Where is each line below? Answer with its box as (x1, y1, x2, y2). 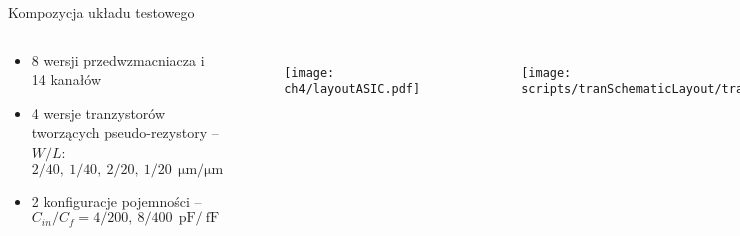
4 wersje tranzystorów (31, 102, 166, 123)
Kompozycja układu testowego (8, 2, 195, 22)
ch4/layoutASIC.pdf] (284, 82, 421, 97)
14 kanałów (31, 69, 102, 90)
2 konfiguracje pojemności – (31, 190, 202, 211)
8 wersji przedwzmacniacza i (31, 49, 205, 70)
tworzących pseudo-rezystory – (31, 122, 219, 143)
